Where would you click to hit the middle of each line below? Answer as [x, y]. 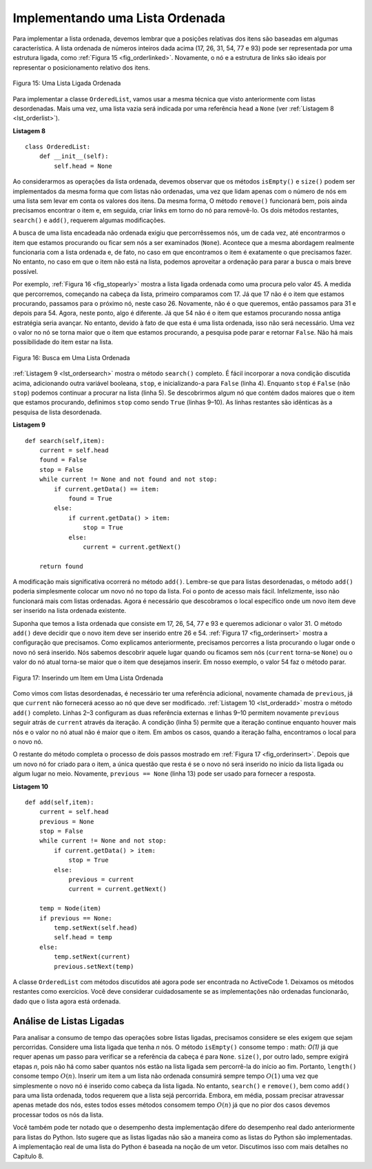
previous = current [101, 880]
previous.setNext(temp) [94, 966]
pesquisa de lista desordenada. [57, 412]
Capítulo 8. [28, 1157]
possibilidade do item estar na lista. [63, 342]
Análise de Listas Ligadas [69, 1021]
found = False [63, 460]
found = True [91, 498]
